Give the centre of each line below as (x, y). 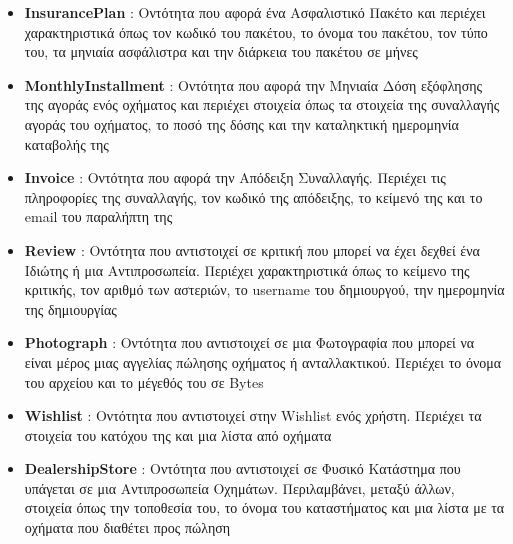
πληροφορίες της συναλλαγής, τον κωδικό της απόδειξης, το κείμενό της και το (253, 196)
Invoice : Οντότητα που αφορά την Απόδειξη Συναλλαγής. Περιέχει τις (235, 177)
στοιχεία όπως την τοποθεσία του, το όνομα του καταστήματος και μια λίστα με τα (264, 507)
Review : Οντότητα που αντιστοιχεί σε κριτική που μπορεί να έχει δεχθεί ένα (252, 249)
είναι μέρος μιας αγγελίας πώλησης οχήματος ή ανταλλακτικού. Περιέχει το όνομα (263, 361)
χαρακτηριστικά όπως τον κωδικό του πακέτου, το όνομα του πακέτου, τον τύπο (256, 31)
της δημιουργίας (70, 308)
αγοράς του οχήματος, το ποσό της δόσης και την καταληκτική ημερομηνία (241, 123)
